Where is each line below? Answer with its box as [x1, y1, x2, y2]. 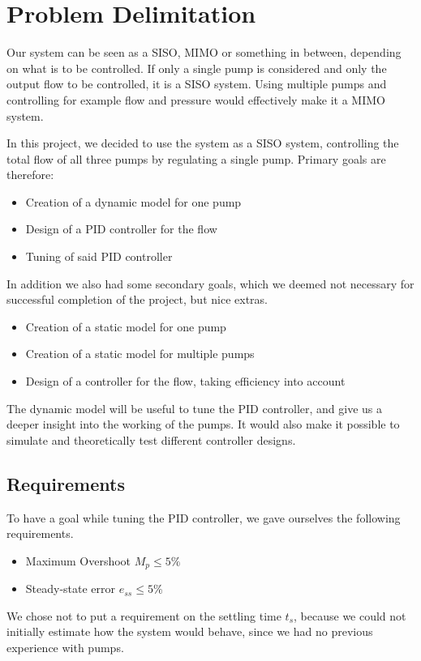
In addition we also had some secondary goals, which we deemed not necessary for [6, 275, 415, 292]
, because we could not [294, 607, 406, 624]
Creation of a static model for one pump [25, 318, 226, 335]
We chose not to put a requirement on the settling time [6, 607, 281, 624]
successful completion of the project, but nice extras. [6, 291, 268, 308]
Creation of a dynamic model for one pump [25, 193, 242, 210]
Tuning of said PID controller [25, 248, 173, 265]
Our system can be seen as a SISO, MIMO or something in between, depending [6, 44, 402, 61]
